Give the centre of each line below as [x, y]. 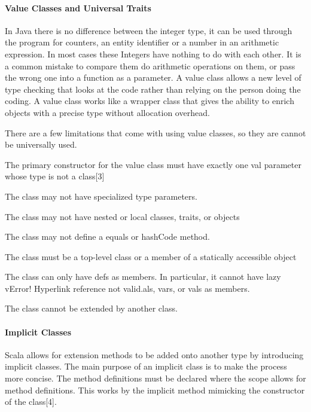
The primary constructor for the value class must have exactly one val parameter [153, 164]
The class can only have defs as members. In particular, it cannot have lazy [143, 277]
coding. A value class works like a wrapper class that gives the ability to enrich [150, 101]
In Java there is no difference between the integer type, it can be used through [149, 30]
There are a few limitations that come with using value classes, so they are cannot [155, 132]
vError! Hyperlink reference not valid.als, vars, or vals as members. [127, 288]
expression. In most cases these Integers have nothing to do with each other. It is [153, 54]
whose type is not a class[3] [55, 176]
